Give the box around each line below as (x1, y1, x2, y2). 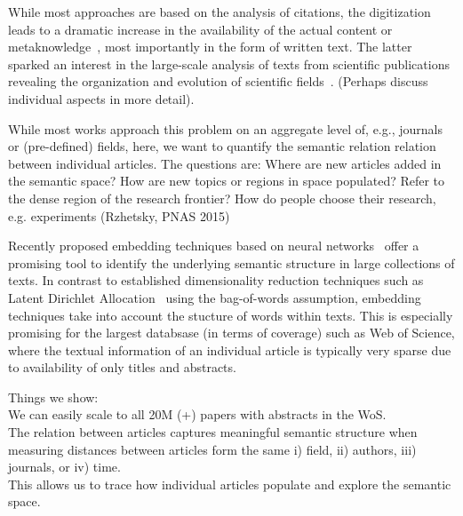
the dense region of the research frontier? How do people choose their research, (8, 188, 436, 207)
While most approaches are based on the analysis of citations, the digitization (8, 3, 431, 20)
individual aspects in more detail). (8, 89, 195, 107)
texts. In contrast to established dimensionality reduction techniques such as (8, 271, 424, 290)
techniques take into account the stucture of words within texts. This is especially (8, 306, 453, 324)
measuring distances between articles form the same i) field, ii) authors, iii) (8, 440, 417, 458)
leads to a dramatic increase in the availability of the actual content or (8, 20, 393, 38)
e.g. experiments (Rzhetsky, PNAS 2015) (8, 206, 230, 225)
